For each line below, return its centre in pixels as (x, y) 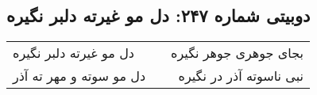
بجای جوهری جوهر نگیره (237, 53)
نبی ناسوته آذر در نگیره (241, 76)
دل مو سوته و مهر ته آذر (79, 76)
